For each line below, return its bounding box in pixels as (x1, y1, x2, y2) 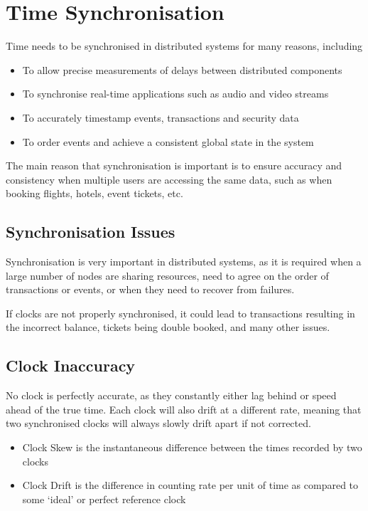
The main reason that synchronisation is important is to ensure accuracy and (6, 158, 342, 173)
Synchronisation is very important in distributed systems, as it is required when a (6, 254, 362, 269)
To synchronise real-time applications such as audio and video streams (22, 86, 329, 101)
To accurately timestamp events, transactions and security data (22, 110, 299, 125)
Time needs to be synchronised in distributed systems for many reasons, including (6, 38, 363, 53)
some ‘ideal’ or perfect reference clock (22, 491, 186, 506)
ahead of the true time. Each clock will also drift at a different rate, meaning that (6, 401, 362, 416)
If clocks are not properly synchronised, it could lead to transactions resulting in (6, 305, 355, 320)
